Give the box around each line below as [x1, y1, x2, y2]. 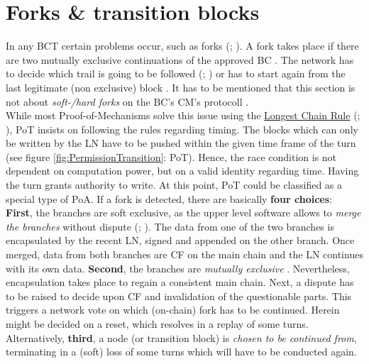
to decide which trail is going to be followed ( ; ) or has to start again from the [6, 66, 346, 81]
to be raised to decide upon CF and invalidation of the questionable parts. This [6, 288, 352, 303]
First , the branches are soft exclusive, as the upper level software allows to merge [6, 205, 361, 220]
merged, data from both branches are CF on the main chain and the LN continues [6, 247, 363, 262]
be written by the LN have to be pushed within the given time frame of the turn [6, 136, 356, 150]
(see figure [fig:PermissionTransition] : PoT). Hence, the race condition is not [6, 149, 337, 164]
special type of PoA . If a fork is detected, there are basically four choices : [6, 191, 332, 206]
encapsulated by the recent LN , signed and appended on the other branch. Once [6, 233, 355, 248]
